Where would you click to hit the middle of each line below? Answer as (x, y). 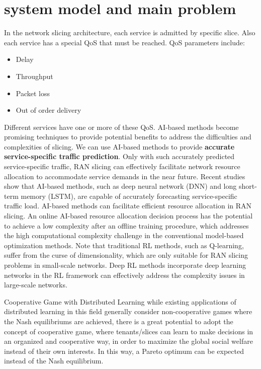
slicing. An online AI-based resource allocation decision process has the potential (128, 216)
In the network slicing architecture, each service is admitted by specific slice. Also (130, 32)
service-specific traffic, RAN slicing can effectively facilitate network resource (122, 166)
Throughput (34, 76)
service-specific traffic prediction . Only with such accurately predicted (119, 156)
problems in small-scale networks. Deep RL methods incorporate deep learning (125, 265)
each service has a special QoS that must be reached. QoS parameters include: (124, 42)
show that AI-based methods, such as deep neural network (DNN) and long (120, 186)
